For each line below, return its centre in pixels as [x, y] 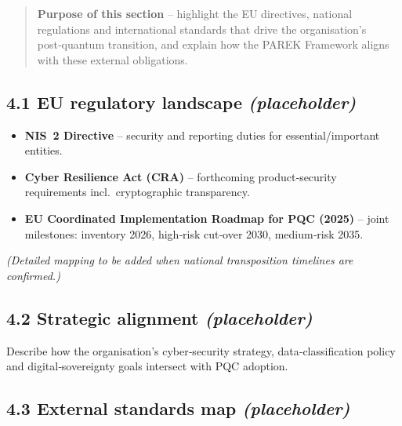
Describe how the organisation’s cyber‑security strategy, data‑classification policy [201, 350]
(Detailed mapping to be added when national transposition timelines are [180, 260]
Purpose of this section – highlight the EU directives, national [195, 13]
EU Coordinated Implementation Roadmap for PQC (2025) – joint [207, 218]
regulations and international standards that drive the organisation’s [202, 29]
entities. [43, 150]
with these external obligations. [112, 59]
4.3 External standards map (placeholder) [178, 408]
